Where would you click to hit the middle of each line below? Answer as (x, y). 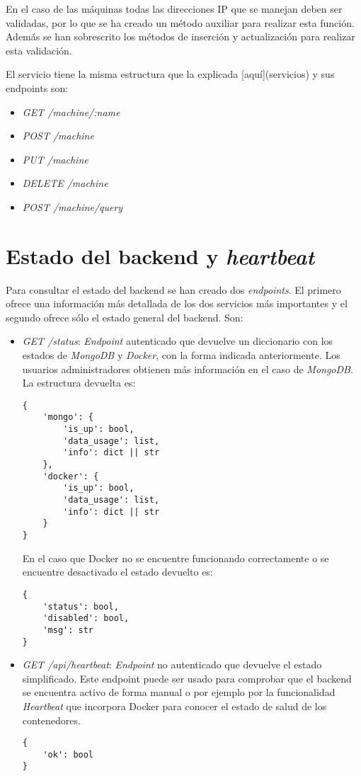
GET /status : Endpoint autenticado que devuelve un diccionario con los (178, 341)
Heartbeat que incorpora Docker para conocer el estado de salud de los (174, 706)
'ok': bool (68, 754)
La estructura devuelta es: (79, 383)
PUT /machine (55, 159)
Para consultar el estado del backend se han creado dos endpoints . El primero (173, 289)
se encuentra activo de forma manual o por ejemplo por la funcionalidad (179, 692)
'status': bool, (81, 606)
